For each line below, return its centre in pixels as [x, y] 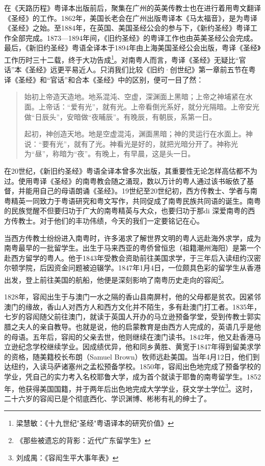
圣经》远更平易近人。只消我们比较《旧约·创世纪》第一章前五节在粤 [142, 70]
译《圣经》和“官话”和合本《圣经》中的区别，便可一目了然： [104, 79]
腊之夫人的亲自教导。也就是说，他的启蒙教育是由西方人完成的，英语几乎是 [129, 326]
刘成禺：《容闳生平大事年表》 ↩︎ [67, 457]
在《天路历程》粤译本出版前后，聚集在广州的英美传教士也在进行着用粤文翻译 [132, 8]
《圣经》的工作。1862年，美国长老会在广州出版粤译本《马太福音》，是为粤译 [131, 18]
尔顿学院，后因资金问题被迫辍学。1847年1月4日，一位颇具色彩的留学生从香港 [132, 268]
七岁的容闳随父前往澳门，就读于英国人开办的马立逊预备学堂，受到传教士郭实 [132, 317]
